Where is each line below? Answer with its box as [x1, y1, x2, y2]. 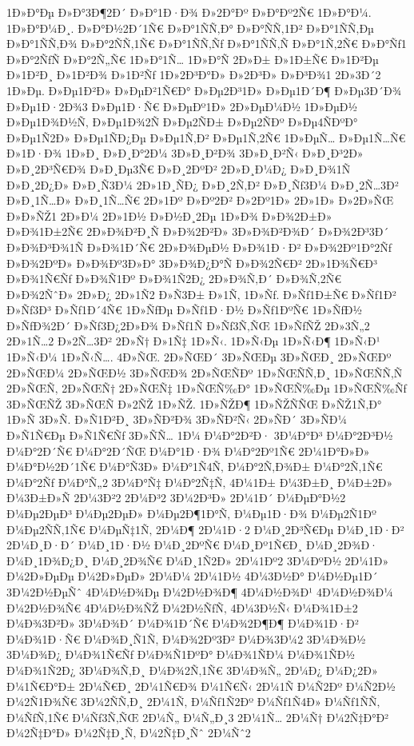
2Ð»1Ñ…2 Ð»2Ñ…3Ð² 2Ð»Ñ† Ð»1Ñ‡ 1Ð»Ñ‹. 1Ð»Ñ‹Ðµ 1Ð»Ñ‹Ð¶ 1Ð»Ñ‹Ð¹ [6, 333, 380, 349]
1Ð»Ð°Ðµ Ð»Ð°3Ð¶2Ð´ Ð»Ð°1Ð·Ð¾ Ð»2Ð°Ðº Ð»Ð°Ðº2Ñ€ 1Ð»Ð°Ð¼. [6, 4, 372, 20]
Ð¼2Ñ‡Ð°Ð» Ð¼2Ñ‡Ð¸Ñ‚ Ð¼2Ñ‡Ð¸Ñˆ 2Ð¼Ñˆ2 [6, 724, 251, 741]
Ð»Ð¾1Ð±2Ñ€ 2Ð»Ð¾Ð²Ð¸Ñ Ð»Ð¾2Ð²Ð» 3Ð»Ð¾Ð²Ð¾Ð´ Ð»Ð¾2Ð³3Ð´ [6, 223, 389, 240]
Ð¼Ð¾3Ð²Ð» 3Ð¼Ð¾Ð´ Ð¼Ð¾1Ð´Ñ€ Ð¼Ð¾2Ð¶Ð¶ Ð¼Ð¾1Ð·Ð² [6, 615, 359, 632]
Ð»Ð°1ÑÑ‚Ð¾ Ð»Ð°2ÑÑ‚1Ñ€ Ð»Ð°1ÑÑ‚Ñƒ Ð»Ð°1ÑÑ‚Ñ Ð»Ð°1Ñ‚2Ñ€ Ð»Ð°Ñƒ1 [6, 35, 407, 52]
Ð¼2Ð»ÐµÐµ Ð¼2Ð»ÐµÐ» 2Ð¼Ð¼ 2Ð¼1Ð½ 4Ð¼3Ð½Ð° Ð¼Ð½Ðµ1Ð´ [6, 568, 378, 584]
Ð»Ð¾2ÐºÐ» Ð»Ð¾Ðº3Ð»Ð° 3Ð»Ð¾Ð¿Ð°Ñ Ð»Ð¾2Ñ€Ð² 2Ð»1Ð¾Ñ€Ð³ [6, 254, 378, 271]
